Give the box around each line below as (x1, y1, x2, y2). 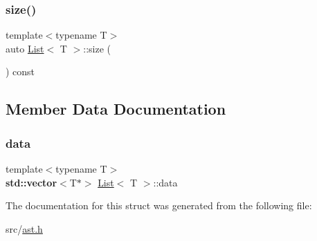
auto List (6, 41, 44, 55)
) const (6, 64, 35, 79)
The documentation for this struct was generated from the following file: (6, 198, 312, 213)
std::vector (6, 175, 57, 189)
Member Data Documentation (6, 98, 226, 119)
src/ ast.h (6, 221, 43, 235)
